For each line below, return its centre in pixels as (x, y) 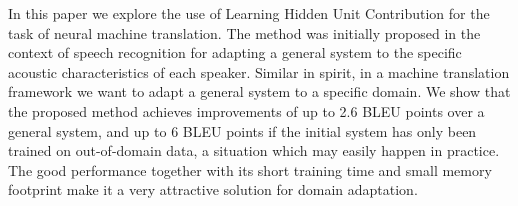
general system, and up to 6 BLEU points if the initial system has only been (242, 130)
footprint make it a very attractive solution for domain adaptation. (213, 189)
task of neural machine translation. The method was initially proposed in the (244, 32)
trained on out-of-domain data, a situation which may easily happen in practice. (254, 150)
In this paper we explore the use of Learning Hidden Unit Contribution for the (249, 13)
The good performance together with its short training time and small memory (250, 169)
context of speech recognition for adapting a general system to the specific (235, 52)
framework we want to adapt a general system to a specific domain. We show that (259, 91)
